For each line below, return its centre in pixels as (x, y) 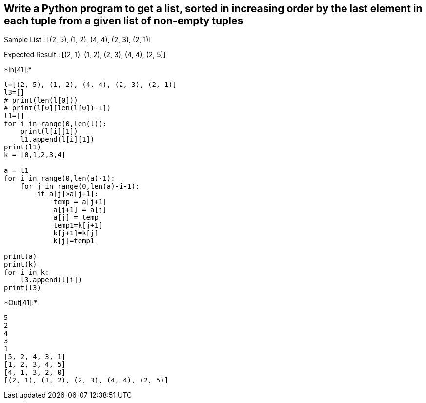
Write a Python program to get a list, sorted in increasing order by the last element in (213, 9)
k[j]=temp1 (74, 241)
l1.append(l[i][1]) (57, 139)
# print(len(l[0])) (41, 100)
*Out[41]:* (21, 303)
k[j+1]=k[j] (76, 233)
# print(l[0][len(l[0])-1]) (58, 108)
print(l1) (22, 147)
